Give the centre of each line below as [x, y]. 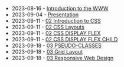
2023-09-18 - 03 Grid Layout [47, 52]
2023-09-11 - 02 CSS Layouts [48, 27]
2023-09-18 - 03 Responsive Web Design [63, 58]
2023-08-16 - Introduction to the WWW [60, 8]
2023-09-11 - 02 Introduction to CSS [56, 21]
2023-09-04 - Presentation [45, 15]
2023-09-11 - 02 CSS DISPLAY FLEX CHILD [65, 39]
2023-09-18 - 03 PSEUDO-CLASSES [57, 45]
